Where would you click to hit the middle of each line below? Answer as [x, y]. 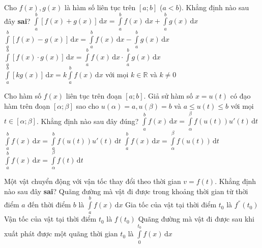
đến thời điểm [49, 205]
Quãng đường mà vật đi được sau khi [196, 219]
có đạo [240, 96]
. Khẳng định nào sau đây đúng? [88, 121]
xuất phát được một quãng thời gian [61, 234]
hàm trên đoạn [27, 105]
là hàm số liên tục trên [100, 7]
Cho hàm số [23, 96]
